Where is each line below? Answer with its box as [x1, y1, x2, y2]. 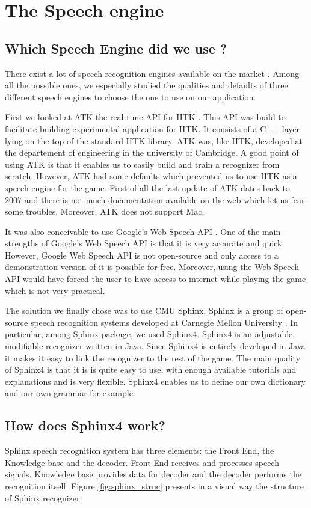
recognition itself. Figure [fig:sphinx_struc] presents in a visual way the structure [5, 480, 304, 492]
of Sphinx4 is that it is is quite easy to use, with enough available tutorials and [5, 363, 297, 376]
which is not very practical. [5, 284, 105, 296]
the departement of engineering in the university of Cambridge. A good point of [5, 146, 299, 159]
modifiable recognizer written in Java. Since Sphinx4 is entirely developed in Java [5, 340, 306, 352]
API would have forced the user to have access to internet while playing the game [5, 272, 306, 285]
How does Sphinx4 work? [5, 416, 165, 435]
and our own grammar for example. [5, 387, 135, 399]
